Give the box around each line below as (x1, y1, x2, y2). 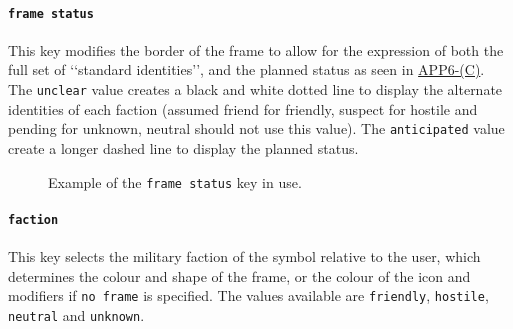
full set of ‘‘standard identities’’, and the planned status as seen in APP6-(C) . (8, 59, 485, 80)
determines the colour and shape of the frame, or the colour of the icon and (8, 265, 471, 286)
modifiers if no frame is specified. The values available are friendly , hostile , (8, 285, 489, 306)
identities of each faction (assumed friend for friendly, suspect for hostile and (8, 98, 478, 119)
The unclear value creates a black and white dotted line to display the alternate (8, 79, 503, 100)
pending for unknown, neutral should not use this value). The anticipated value (8, 118, 505, 139)
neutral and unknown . (8, 304, 145, 325)
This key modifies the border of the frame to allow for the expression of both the (8, 39, 504, 60)
